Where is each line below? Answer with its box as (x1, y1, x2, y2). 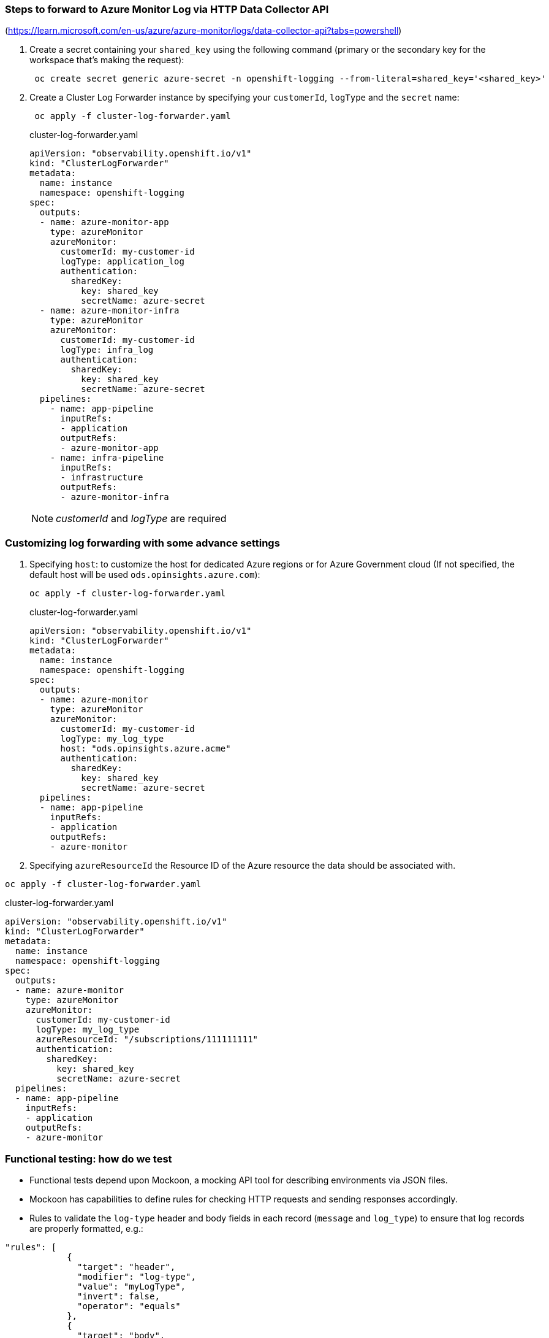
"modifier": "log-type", (77, 1271, 196, 1282)
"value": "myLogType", (77, 1281, 186, 1291)
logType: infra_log (60, 345, 154, 355)
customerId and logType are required (56, 512, 227, 525)
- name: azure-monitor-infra (39, 306, 180, 316)
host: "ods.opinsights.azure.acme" (60, 744, 231, 754)
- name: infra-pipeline (50, 453, 164, 463)
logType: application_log (60, 256, 184, 267)
